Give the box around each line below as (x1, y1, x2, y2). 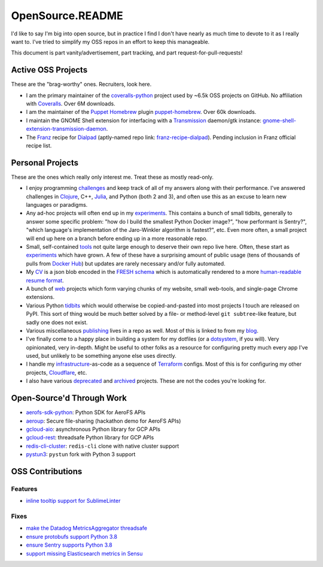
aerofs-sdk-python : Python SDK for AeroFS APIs (26, 409, 146, 416)
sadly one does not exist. (26, 318, 88, 326)
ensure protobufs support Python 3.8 (26, 533, 118, 540)
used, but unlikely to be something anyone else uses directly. (26, 352, 176, 360)
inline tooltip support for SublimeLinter (26, 497, 121, 505)
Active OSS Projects (11, 65, 88, 75)
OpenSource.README (11, 9, 124, 22)
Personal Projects (11, 158, 79, 168)
